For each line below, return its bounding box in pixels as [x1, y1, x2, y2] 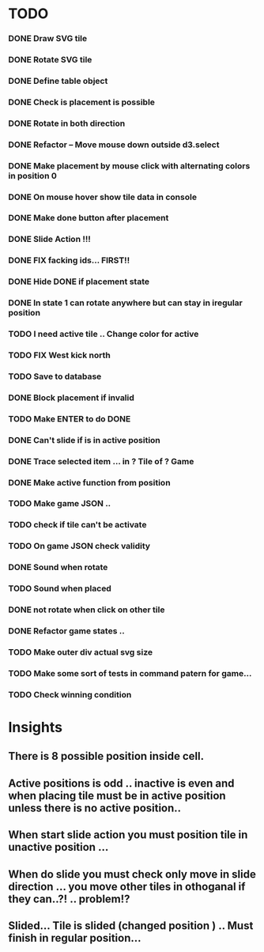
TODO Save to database [8, 371, 102, 382]
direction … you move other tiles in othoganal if [8, 879, 246, 893]
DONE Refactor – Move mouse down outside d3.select [8, 139, 220, 150]
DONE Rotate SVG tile [8, 55, 92, 66]
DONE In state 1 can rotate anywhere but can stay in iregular [8, 297, 243, 308]
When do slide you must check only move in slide [8, 867, 257, 881]
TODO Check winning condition [8, 689, 132, 700]
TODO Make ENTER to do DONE [8, 413, 131, 424]
